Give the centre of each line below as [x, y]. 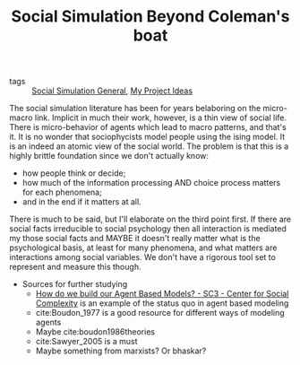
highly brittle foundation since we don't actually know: [109, 156]
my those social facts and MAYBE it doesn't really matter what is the [135, 239]
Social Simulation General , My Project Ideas [112, 91]
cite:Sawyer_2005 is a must [86, 342]
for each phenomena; [62, 192]
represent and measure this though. [75, 267]
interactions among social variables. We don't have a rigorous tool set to [142, 257]
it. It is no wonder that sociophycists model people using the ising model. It [147, 137]
